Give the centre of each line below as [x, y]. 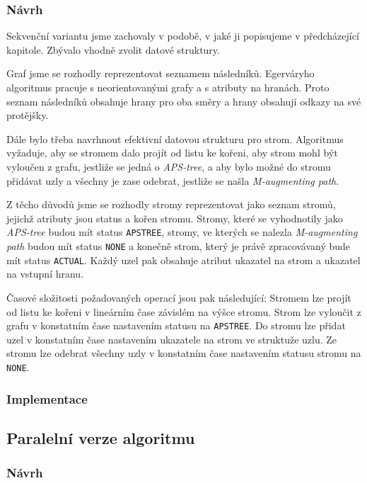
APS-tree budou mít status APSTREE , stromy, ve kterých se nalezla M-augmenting [182, 232]
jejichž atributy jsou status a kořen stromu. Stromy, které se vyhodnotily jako [175, 218]
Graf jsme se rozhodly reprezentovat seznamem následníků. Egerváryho [161, 73]
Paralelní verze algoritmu [101, 437]
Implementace [47, 398]
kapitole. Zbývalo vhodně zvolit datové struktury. [113, 49]
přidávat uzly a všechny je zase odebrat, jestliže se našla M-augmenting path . [173, 180]
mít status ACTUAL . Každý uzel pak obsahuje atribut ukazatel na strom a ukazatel [183, 260]
